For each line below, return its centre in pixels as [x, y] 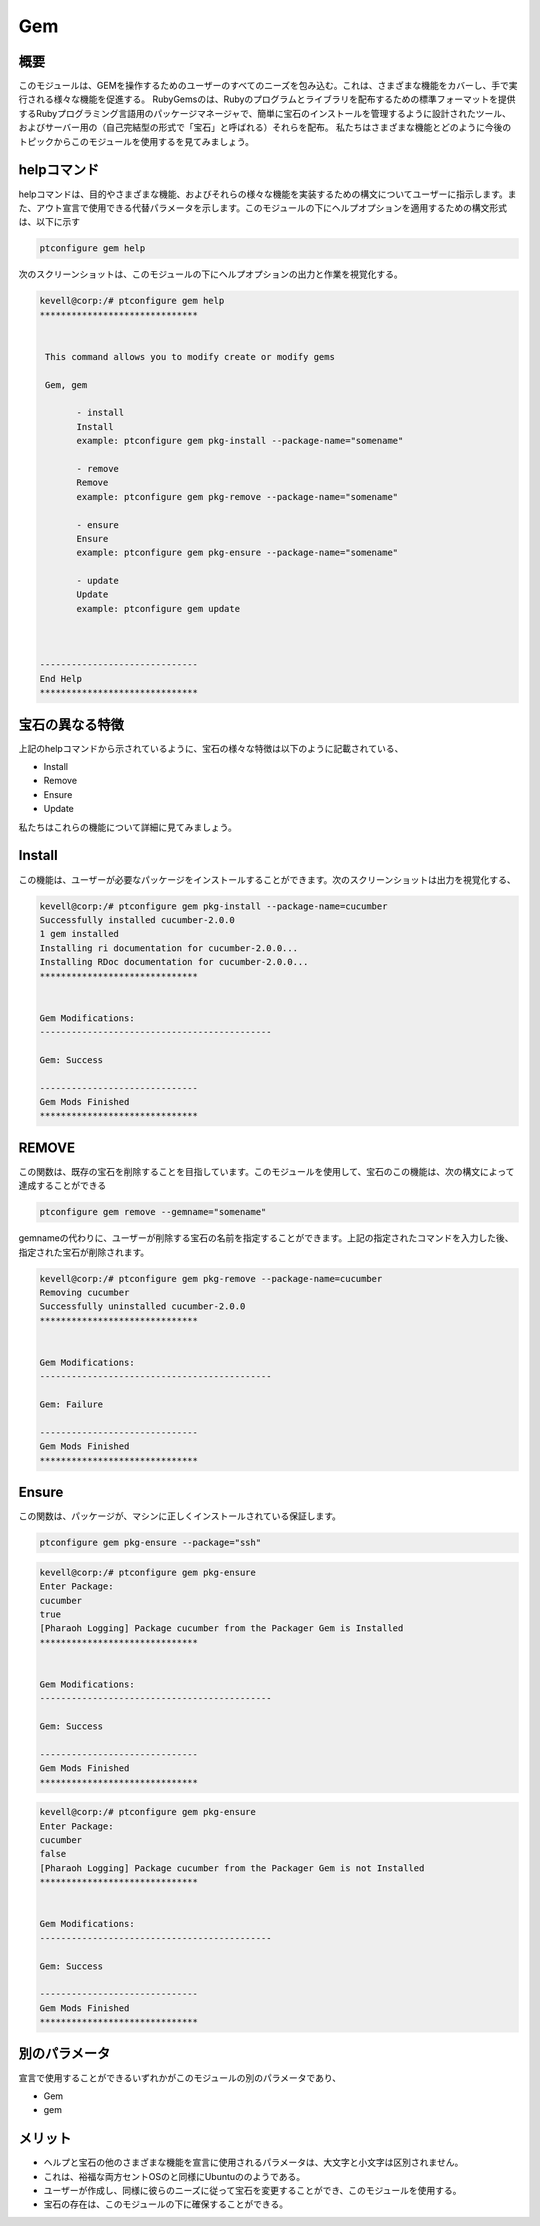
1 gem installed [79, 934]
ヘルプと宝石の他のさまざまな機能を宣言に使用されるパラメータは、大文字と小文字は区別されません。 [253, 2162]
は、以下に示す [49, 222]
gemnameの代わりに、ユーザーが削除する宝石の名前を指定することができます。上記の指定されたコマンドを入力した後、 [266, 1238]
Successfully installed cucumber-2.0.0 [137, 919]
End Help [61, 678]
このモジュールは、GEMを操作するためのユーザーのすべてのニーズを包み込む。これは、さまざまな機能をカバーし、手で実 [268, 86]
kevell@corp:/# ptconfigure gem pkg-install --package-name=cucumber [213, 906]
